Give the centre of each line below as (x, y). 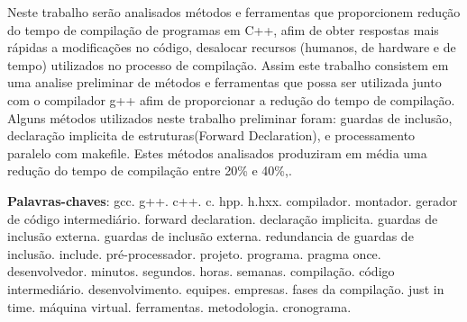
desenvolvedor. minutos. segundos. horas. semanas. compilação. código (201, 271)
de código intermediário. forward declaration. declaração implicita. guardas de (223, 218)
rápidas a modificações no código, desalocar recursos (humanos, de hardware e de (232, 47)
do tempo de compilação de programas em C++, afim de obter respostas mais (223, 29)
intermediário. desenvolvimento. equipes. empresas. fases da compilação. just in (226, 288)
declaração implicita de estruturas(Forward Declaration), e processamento (211, 135)
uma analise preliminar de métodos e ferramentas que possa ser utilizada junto (224, 82)
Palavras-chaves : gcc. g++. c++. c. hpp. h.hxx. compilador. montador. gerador (233, 200)
